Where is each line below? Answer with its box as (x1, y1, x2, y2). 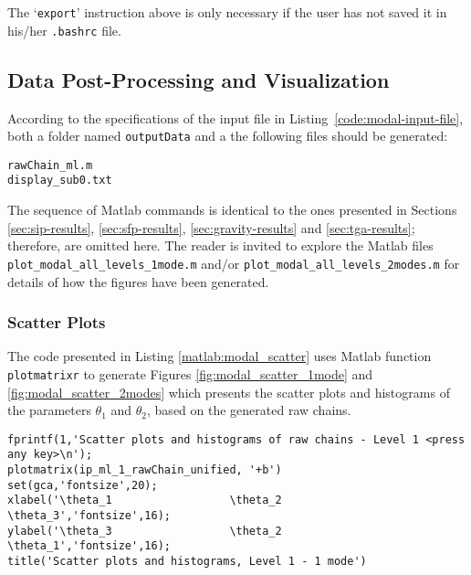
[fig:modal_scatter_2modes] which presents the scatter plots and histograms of (7, 382, 450, 401)
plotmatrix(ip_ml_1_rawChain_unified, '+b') (7, 463, 282, 477)
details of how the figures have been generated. (7, 272, 269, 291)
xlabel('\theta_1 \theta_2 (7, 494, 282, 507)
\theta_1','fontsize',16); (7, 539, 171, 553)
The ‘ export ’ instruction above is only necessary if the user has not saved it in (7, 3, 447, 21)
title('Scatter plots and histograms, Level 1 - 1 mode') (7, 555, 367, 569)
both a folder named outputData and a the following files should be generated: (7, 126, 448, 145)
